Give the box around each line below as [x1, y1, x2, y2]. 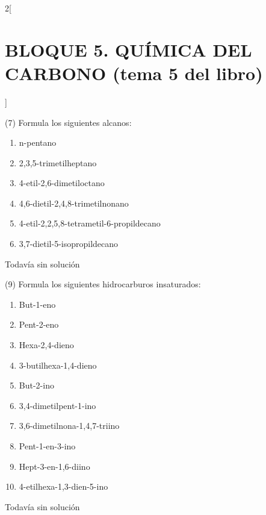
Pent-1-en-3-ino [19, 440, 76, 452]
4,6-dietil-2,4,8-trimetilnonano [19, 196, 129, 209]
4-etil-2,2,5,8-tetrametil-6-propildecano [19, 217, 161, 229]
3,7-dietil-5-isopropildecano [19, 237, 119, 250]
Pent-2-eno [19, 318, 59, 331]
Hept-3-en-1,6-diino [19, 460, 90, 472]
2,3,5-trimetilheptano [19, 156, 97, 169]
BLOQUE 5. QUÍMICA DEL [5, 37, 252, 61]
